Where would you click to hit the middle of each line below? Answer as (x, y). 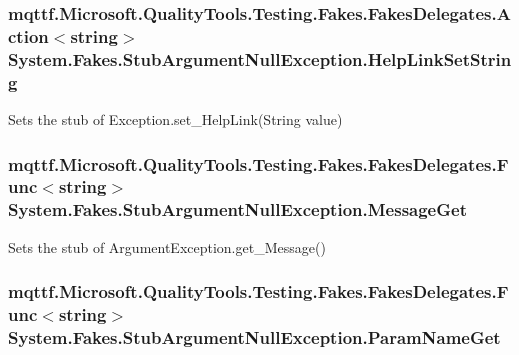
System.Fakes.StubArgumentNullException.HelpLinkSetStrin (260, 58)
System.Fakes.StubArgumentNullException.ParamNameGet (254, 337)
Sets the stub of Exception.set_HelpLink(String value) (175, 118)
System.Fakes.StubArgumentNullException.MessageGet (237, 209)
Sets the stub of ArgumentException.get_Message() (167, 246)
